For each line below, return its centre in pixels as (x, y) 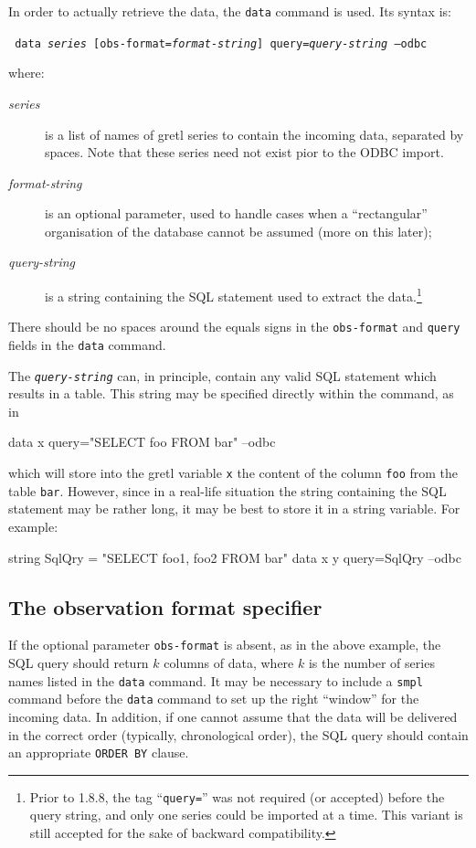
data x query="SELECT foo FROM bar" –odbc (142, 442)
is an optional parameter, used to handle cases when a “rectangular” (236, 213)
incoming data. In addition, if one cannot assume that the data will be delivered (233, 716)
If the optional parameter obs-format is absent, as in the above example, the (225, 645)
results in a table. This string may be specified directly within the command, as (231, 393)
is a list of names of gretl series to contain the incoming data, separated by (254, 134)
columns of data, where (229, 663)
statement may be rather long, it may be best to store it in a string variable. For (234, 509)
